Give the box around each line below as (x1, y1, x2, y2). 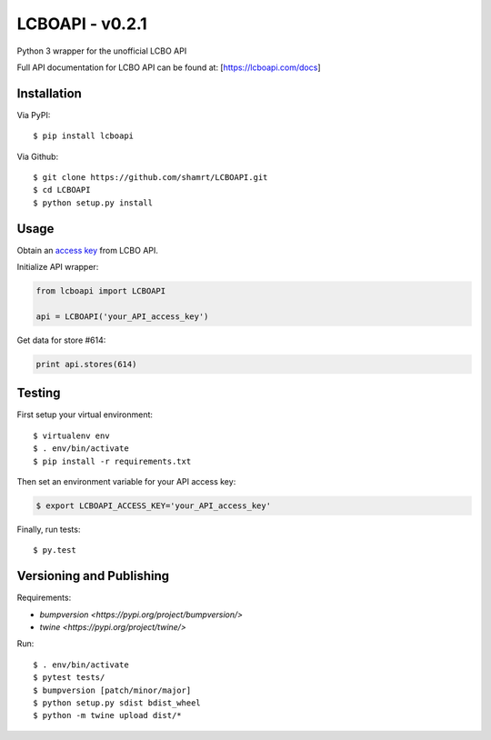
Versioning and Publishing (16, 568, 170, 584)
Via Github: (16, 151, 59, 162)
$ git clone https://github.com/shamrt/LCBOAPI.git (33, 173, 268, 183)
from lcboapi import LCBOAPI (35, 286, 166, 296)
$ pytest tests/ (33, 673, 105, 683)
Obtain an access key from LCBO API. (16, 245, 159, 255)
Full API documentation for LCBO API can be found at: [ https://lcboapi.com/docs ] (16, 62, 322, 73)
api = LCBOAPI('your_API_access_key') (35, 311, 209, 322)
